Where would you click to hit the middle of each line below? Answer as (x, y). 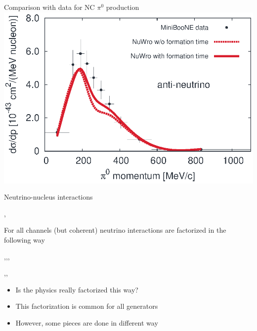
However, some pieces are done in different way (87, 322)
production (123, 7)
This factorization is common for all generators (87, 306)
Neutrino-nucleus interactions (48, 197)
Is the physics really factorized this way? (77, 289)
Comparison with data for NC (49, 7)
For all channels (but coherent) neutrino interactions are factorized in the (115, 230)
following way (24, 239)
